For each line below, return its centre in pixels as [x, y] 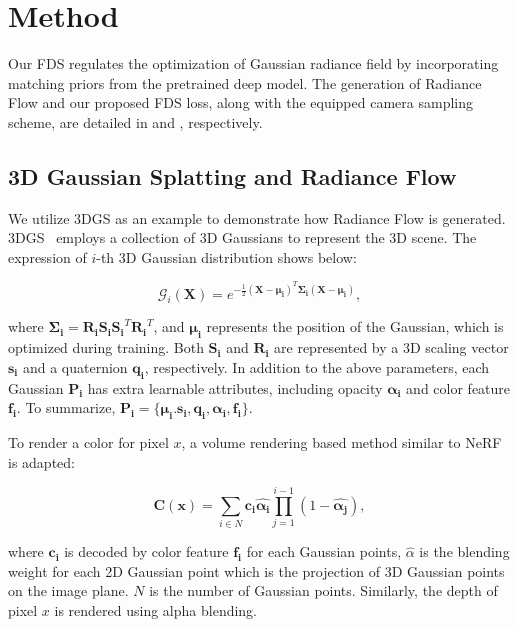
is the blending [464, 551]
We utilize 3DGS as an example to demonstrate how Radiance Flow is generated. [257, 217]
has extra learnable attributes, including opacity [235, 387]
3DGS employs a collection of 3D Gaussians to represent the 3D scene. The [242, 237]
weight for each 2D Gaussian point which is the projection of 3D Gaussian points [256, 570]
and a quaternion [75, 366]
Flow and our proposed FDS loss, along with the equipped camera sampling [240, 102]
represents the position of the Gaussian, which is [355, 326]
